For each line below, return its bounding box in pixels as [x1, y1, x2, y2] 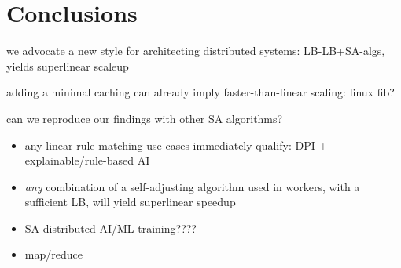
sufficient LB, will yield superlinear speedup [24, 194, 236, 210]
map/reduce [24, 246, 83, 263]
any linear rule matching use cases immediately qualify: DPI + [24, 136, 328, 153]
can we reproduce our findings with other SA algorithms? [6, 110, 283, 126]
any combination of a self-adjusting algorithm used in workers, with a [24, 178, 360, 194]
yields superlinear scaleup [6, 57, 129, 74]
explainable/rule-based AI [24, 152, 150, 168]
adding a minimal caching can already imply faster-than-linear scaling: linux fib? [6, 84, 395, 100]
